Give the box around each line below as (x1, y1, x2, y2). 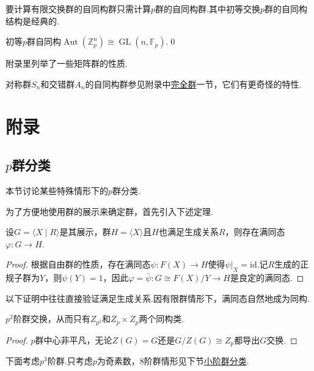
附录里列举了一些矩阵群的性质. (5, 57, 128, 70)
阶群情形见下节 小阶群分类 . (144, 354, 249, 367)
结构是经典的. (5, 14, 59, 27)
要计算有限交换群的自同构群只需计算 (5, 2, 151, 15)
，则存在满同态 (225, 225, 285, 238)
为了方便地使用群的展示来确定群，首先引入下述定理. (5, 204, 213, 217)
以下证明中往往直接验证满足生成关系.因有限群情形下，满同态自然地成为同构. (5, 291, 310, 304)
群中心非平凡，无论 (35, 333, 112, 346)
